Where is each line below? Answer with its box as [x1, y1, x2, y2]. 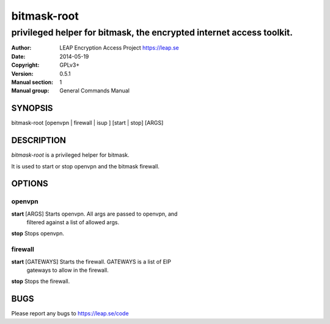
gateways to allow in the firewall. [26, 266, 109, 274]
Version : [11, 70, 34, 77]
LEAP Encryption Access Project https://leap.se [59, 44, 180, 51]
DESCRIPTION [11, 135, 67, 146]
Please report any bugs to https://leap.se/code [11, 310, 129, 317]
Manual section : [11, 78, 54, 86]
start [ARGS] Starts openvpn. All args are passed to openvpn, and [11, 210, 178, 217]
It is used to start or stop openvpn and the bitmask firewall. [11, 162, 160, 170]
